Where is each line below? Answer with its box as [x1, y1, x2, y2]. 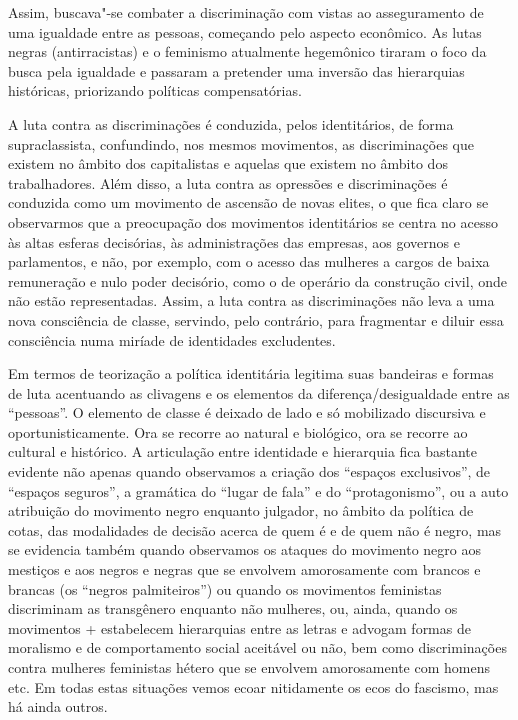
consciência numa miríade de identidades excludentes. [8, 329, 336, 350]
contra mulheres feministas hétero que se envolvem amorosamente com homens [8, 657, 490, 677]
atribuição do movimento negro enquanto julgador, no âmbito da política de [8, 500, 474, 521]
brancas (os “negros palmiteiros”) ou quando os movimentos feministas [8, 578, 442, 599]
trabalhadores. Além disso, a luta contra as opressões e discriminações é [8, 172, 448, 193]
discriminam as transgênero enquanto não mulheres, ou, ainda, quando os [8, 598, 458, 619]
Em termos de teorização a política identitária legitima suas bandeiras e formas [8, 363, 494, 384]
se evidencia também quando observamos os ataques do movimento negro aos [8, 539, 481, 560]
